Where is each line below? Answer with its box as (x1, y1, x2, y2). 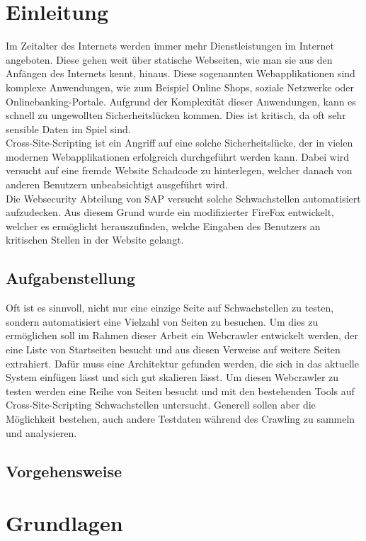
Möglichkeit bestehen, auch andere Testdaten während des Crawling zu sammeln (6, 411, 355, 426)
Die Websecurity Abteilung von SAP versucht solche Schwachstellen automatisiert (6, 190, 361, 205)
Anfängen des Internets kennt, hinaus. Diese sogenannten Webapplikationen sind (6, 66, 355, 81)
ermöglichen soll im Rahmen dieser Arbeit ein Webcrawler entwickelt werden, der (6, 328, 358, 343)
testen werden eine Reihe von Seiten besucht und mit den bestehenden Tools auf (6, 383, 355, 398)
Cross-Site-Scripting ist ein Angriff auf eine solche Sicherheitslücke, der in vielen (6, 135, 353, 150)
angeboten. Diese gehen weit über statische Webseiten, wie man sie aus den (6, 52, 333, 67)
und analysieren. (6, 425, 77, 440)
